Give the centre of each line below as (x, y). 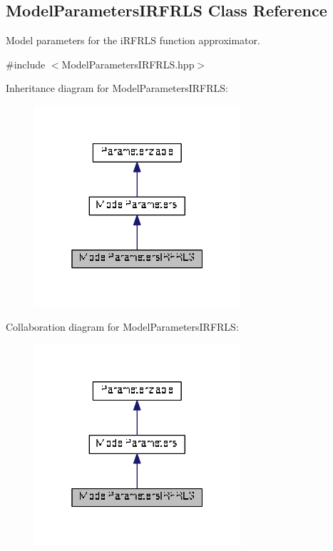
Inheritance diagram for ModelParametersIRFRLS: (117, 88)
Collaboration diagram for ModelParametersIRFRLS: (122, 326)
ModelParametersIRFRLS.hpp (128, 64)
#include (26, 64)
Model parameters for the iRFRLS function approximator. (133, 40)
